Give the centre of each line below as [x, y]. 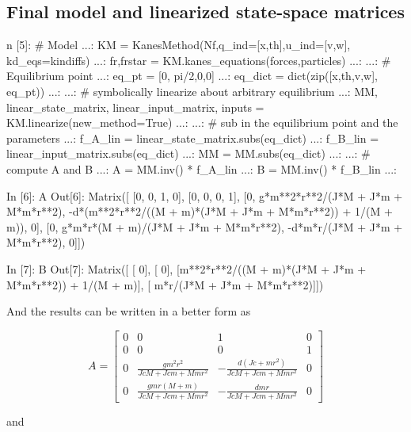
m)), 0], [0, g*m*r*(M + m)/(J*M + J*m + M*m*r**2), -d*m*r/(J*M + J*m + [205, 226]
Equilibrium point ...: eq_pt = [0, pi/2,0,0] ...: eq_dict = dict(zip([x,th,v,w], [192, 76]
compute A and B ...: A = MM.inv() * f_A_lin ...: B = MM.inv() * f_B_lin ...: [202, 168]
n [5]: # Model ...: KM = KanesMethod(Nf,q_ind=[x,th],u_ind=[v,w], [179, 45]
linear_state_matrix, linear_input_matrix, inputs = [135, 107]
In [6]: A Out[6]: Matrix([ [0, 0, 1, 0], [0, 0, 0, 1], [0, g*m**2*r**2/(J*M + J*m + [205, 195]
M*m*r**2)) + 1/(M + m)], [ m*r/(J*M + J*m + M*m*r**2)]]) [165, 284]
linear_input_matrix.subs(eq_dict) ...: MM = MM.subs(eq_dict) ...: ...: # [188, 153]
